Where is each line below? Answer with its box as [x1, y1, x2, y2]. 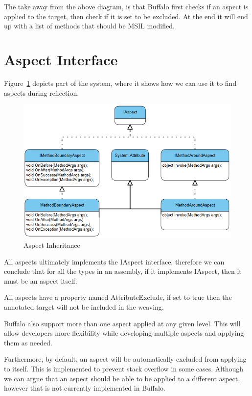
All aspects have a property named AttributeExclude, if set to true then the [4, 292, 232, 302]
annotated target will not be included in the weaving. [4, 302, 164, 312]
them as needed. [4, 337, 52, 347]
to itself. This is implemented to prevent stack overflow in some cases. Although [4, 363, 243, 373]
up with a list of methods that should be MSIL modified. [4, 21, 175, 31]
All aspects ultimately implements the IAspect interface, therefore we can [4, 256, 225, 266]
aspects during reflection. [4, 87, 79, 98]
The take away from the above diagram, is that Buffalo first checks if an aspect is [4, 1, 249, 11]
